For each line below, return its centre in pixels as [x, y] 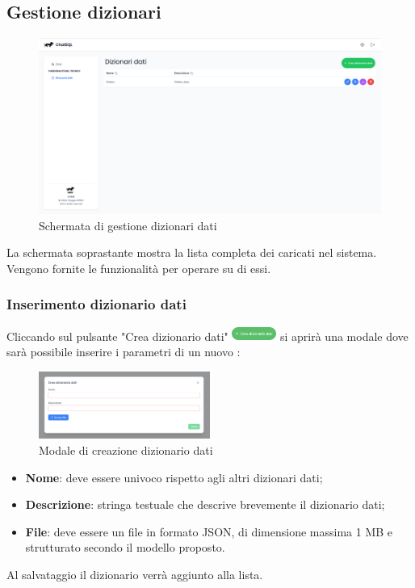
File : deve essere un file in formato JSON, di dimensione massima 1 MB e [209, 531]
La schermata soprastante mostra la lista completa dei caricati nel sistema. [192, 252]
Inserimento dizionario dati [96, 304]
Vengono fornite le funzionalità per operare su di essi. [139, 268]
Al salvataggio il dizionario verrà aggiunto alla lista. [135, 574]
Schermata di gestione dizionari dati [128, 225]
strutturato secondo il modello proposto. [125, 547]
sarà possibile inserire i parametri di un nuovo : [124, 351]
